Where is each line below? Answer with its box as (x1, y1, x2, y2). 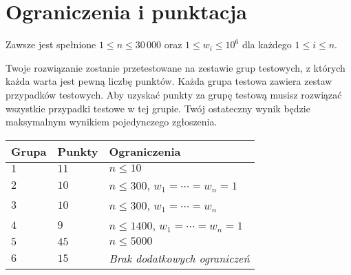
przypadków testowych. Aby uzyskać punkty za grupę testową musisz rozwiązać (6, 87, 342, 101)
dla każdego (242, 37, 292, 52)
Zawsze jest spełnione (6, 37, 96, 52)
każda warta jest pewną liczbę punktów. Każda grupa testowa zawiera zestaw (6, 74, 332, 88)
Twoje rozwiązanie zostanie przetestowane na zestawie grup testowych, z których (6, 60, 345, 74)
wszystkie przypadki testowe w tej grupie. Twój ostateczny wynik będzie (6, 101, 310, 115)
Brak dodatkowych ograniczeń (109, 249, 250, 266)
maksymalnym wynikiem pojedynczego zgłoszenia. (6, 114, 217, 129)
